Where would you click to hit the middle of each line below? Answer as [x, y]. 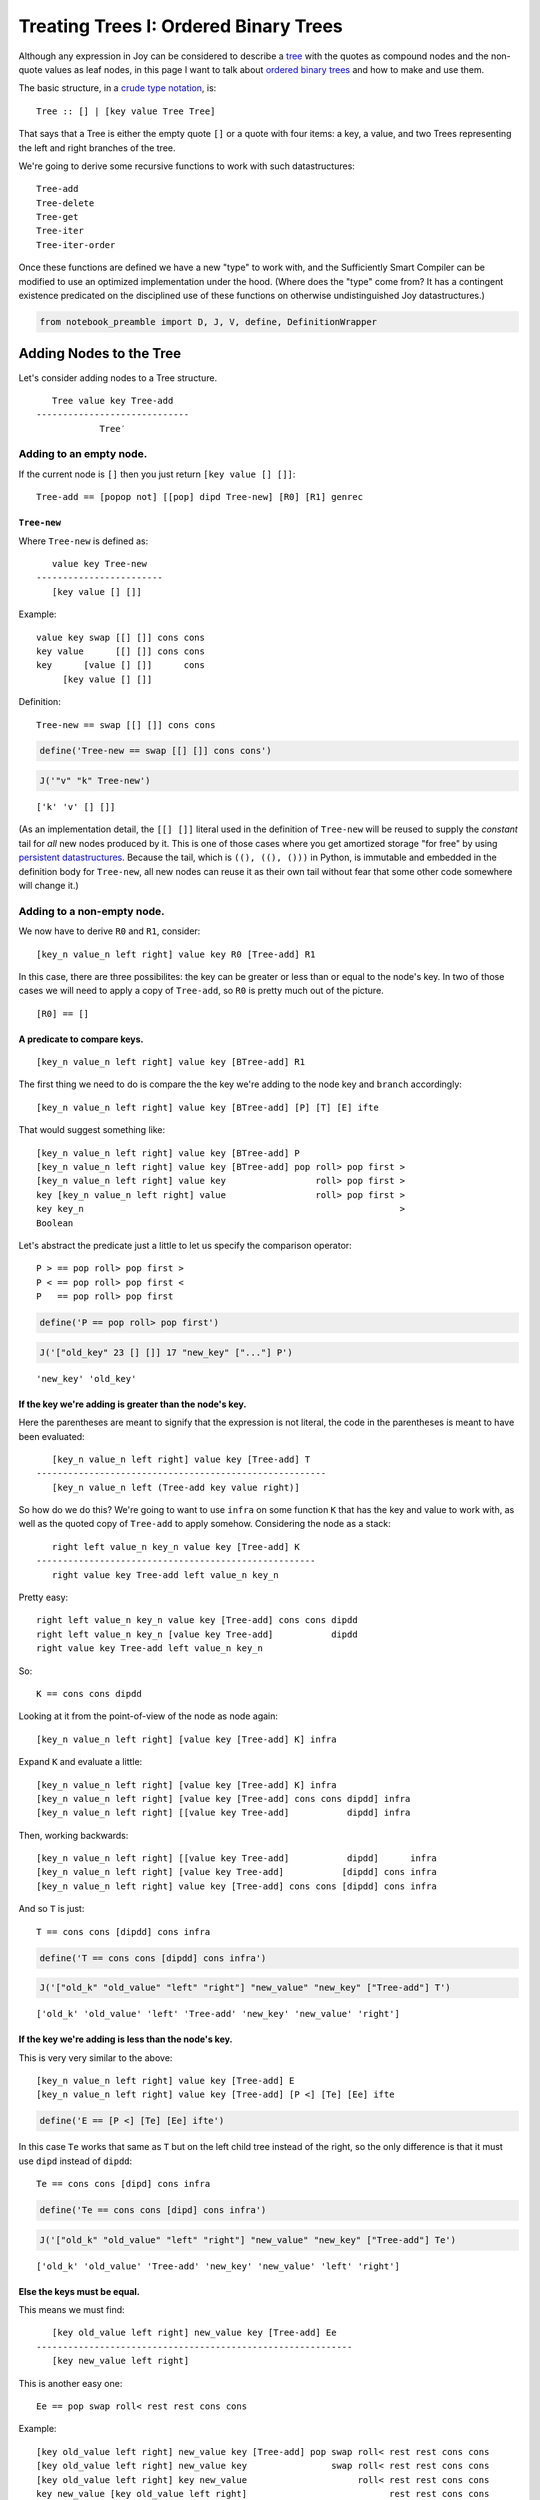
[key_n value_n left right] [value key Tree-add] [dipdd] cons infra [236, 1872]
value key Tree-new [99, 563]
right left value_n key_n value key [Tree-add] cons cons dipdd [197, 1620]
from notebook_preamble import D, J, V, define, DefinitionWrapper [208, 321]
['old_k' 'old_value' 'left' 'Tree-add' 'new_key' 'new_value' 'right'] [218, 2014]
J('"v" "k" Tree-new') [95, 781]
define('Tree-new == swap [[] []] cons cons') [155, 751]
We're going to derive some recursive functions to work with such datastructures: [186, 166]
